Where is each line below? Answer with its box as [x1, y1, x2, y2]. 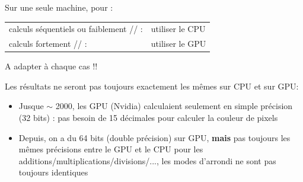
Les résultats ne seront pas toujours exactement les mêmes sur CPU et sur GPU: [5, 79, 299, 92]
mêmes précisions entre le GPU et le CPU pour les [18, 143, 203, 155]
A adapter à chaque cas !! [5, 60, 98, 72]
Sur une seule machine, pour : [5, 1, 113, 13]
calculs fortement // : [9, 37, 87, 50]
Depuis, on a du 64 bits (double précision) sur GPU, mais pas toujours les [18, 131, 291, 143]
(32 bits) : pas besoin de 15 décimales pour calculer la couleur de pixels [18, 111, 278, 124]
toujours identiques [18, 166, 88, 178]
